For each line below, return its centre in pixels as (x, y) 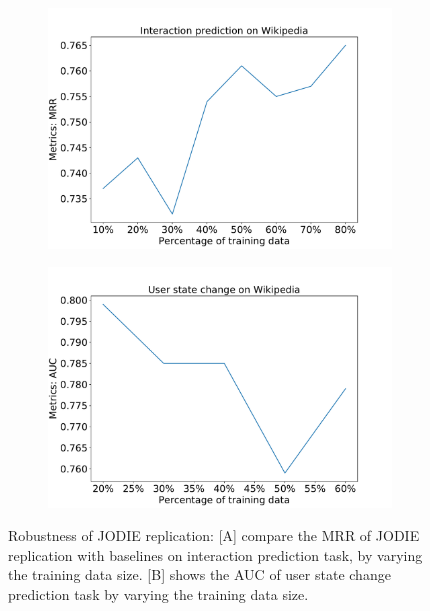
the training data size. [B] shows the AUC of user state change (199, 574)
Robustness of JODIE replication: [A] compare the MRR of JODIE (214, 535)
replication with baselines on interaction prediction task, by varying (215, 554)
